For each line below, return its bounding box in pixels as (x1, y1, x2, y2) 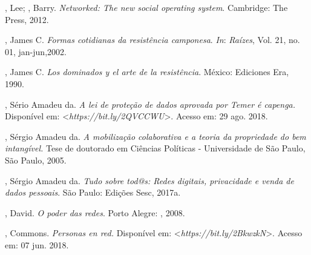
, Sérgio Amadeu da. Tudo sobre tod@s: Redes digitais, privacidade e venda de (5, 174, 294, 187)
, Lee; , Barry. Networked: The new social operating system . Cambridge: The (5, 1, 288, 13)
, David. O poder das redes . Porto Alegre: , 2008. (5, 206, 185, 219)
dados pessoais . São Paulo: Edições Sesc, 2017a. (5, 186, 181, 199)
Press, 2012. (5, 13, 49, 25)
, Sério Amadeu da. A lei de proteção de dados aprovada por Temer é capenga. (5, 98, 296, 110)
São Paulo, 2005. (5, 153, 67, 166)
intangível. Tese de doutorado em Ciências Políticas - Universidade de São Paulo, (5, 142, 306, 154)
